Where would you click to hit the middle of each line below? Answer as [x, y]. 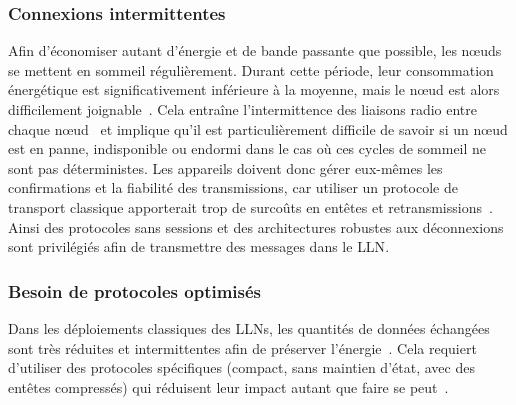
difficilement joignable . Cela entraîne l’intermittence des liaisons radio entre [242, 109]
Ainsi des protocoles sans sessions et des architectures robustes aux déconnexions [256, 226]
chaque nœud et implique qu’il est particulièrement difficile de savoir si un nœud [258, 128]
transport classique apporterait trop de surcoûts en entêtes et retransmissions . [250, 206]
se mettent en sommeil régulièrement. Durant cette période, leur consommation [251, 69]
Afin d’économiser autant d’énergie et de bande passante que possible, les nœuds [255, 50]
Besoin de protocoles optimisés [135, 290]
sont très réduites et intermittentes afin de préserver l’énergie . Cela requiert [242, 347]
